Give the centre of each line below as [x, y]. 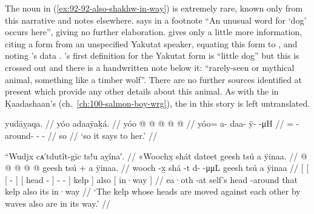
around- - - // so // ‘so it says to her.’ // [81, 135]
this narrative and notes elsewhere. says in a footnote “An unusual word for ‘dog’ [156, 20]
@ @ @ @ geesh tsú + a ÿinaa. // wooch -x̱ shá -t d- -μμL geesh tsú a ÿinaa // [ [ [157, 168]
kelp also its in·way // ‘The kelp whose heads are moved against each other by [153, 191]
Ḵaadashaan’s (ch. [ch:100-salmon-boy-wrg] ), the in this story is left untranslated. [158, 103]
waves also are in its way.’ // [58, 203]
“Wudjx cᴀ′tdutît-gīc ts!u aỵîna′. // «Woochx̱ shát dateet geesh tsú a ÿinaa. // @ [156, 155]
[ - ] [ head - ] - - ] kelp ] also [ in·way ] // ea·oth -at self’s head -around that [151, 179]
